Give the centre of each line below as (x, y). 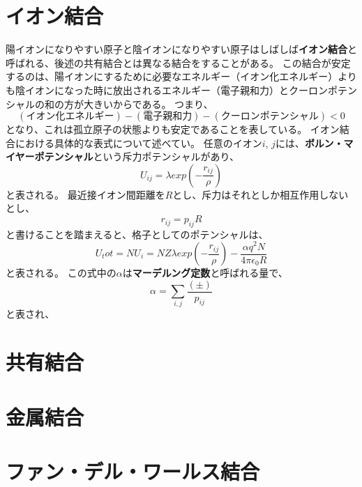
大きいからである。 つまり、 (148, 103)
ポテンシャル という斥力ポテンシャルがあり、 (137, 156)
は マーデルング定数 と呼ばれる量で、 (205, 272)
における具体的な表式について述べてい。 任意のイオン (138, 142)
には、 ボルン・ (309, 142)
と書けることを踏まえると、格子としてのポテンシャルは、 (137, 234)
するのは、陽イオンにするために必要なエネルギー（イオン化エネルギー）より (181, 76)
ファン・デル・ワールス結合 (133, 471)
